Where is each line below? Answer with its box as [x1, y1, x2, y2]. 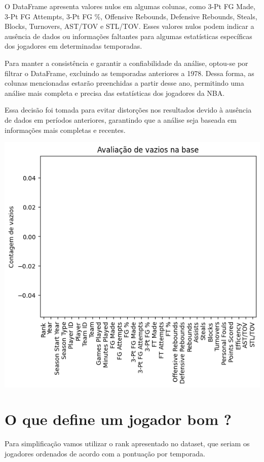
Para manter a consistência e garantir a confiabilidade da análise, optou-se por [5, 57, 248, 68]
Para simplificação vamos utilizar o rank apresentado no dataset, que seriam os [5, 438, 250, 449]
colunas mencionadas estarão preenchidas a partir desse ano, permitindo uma [5, 78, 244, 88]
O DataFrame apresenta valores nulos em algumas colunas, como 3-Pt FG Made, [5, 1, 255, 11]
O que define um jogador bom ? [5, 409, 232, 430]
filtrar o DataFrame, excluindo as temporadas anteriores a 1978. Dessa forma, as [5, 67, 254, 78]
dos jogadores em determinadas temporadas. [5, 41, 142, 51]
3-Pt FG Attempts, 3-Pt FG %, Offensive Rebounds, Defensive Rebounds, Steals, [5, 11, 257, 21]
